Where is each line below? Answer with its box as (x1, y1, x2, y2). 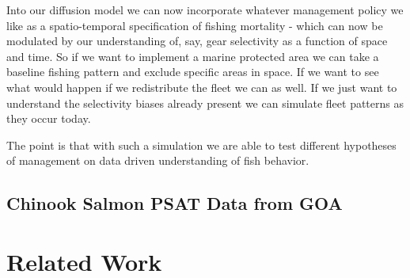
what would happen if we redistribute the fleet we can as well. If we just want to (6, 78, 397, 95)
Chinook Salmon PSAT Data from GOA (6, 191, 343, 215)
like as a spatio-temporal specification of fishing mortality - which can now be (6, 17, 383, 33)
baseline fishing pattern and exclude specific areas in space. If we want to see (6, 63, 379, 80)
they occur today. (6, 110, 91, 127)
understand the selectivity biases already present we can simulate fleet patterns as (6, 94, 404, 111)
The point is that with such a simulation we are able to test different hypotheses (6, 136, 397, 153)
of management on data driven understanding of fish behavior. (6, 152, 309, 169)
